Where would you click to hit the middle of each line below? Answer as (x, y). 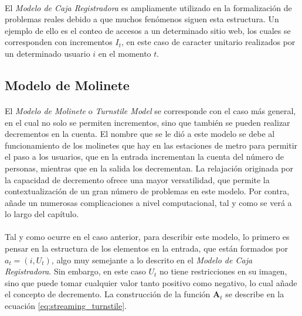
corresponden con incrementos (59, 42)
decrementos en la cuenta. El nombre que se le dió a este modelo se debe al (140, 134)
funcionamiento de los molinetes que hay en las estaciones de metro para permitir (151, 145)
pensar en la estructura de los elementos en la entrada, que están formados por (146, 248)
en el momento (125, 53)
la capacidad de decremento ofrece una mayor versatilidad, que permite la (137, 179)
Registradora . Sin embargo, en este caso (75, 271)
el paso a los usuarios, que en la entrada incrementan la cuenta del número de (145, 157)
